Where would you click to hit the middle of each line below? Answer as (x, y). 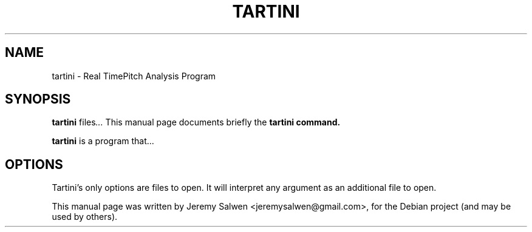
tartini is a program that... (103, 141)
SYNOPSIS (38, 99)
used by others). (85, 217)
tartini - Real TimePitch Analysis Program (134, 76)
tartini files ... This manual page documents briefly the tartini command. (196, 122)
